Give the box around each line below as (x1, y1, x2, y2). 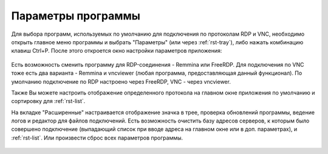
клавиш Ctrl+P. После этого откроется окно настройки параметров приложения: (11, 47, 222, 55)
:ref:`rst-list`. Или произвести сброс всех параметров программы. (11, 134, 183, 141)
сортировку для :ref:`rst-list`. (11, 98, 86, 105)
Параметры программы (11, 9, 141, 22)
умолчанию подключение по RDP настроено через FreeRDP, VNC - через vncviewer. (11, 78, 231, 85)
